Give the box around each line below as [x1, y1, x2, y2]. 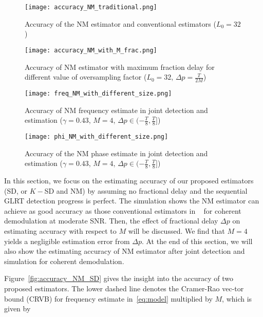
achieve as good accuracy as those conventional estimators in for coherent [4, 205, 241, 216]
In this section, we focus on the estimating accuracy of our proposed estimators [4, 175, 254, 186]
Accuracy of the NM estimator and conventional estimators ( [25, 18, 216, 29]
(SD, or [4, 185, 27, 196]
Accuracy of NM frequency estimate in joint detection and [25, 104, 208, 115]
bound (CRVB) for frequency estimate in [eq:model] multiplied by [4, 293, 213, 304]
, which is [222, 293, 252, 304]
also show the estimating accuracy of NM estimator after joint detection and [4, 246, 245, 256]
